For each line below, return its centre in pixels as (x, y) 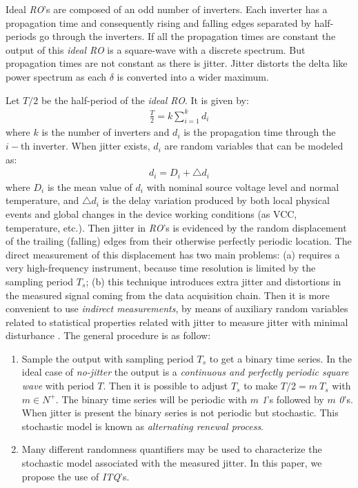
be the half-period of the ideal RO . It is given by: (145, 100)
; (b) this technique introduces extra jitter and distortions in (213, 281)
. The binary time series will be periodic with (151, 399)
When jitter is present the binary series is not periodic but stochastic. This (180, 413)
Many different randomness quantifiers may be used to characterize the (172, 449)
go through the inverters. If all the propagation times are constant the (188, 36)
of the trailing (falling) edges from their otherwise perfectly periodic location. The (179, 241)
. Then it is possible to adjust (166, 386)
